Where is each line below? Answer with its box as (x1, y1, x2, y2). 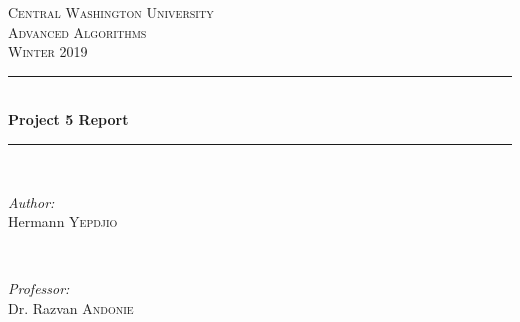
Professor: (8, 278, 70, 299)
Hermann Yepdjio (8, 211, 118, 232)
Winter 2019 (8, 41, 88, 62)
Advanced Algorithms (8, 21, 147, 42)
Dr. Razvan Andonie (8, 297, 134, 318)
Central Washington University (8, 2, 214, 22)
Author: (8, 191, 55, 212)
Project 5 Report (8, 109, 129, 130)
